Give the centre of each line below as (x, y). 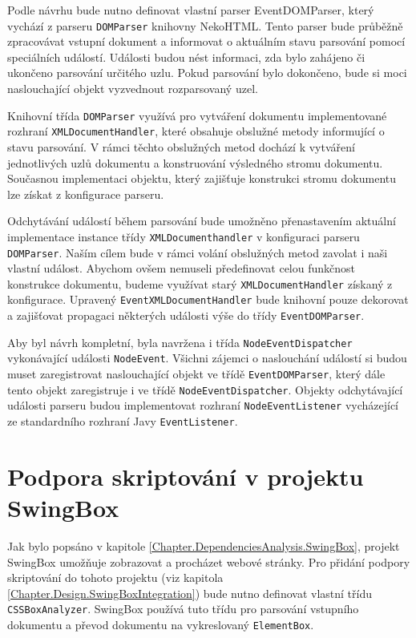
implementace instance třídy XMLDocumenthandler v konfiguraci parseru (184, 236)
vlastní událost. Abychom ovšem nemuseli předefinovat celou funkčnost (182, 268)
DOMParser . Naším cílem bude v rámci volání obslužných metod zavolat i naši (198, 252)
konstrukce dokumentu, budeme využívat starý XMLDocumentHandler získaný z (200, 283)
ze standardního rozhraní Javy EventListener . (123, 421)
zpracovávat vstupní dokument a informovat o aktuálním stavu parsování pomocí (206, 41)
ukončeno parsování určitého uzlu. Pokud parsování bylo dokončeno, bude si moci (207, 73)
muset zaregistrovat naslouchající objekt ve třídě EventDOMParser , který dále (196, 374)
